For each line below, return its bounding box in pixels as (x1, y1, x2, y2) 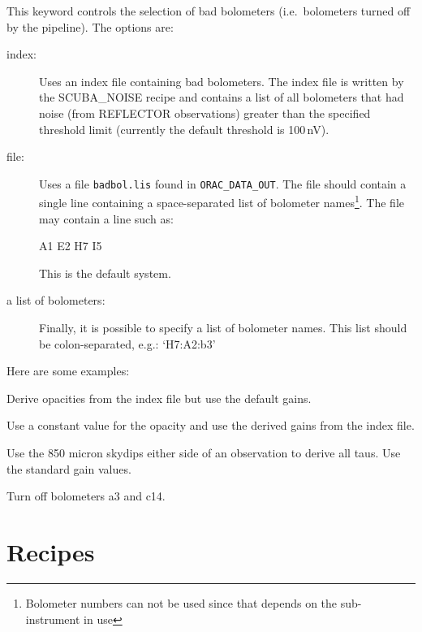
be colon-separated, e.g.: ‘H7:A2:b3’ (39, 335, 216, 352)
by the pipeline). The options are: (6, 18, 174, 35)
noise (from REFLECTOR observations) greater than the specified (39, 104, 371, 121)
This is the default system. (39, 264, 171, 281)
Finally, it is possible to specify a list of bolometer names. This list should (39, 319, 407, 336)
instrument (25, 610, 80, 627)
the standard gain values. (6, 460, 131, 477)
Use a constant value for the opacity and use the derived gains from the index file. (6, 417, 415, 434)
